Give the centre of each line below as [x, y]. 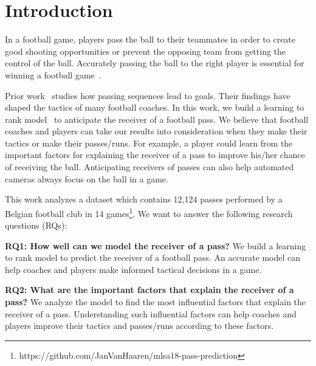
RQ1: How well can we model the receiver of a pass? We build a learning [156, 245]
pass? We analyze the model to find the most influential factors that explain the [156, 302]
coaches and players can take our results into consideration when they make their [156, 131]
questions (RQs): [36, 225]
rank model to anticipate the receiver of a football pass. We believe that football [157, 119]
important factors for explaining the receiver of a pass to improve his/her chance [155, 155]
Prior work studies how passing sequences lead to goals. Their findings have [148, 95]
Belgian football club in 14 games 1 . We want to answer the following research [149, 212]
